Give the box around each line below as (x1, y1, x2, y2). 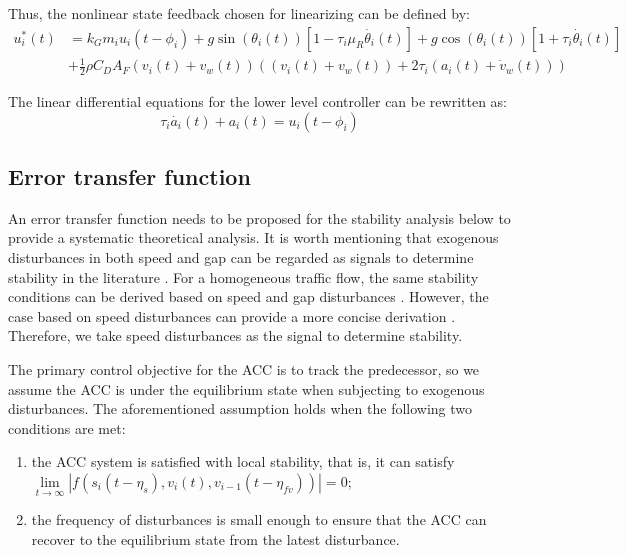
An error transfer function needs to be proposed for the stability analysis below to (8, 207, 511, 228)
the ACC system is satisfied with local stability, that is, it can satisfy (31, 451, 455, 472)
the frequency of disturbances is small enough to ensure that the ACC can (31, 509, 487, 530)
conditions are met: (8, 417, 126, 438)
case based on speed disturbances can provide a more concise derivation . (8, 305, 456, 326)
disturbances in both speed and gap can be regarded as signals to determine (8, 246, 474, 267)
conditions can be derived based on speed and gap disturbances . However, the (8, 286, 489, 307)
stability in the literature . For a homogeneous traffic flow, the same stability (8, 266, 479, 287)
